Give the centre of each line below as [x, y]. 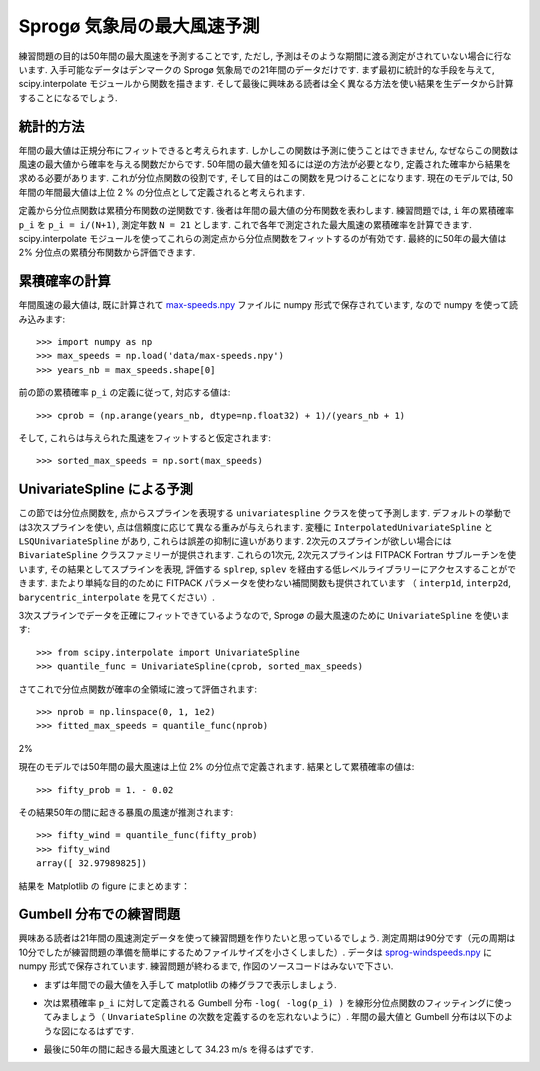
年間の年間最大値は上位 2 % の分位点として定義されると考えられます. [161, 192]
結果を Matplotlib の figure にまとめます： [104, 886]
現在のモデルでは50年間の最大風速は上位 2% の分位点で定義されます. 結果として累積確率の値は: [216, 767]
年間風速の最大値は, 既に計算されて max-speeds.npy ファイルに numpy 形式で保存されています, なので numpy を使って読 [268, 305]
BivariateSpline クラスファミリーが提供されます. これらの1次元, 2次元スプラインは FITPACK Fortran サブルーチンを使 [267, 555]
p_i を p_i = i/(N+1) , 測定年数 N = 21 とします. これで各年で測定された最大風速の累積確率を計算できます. [245, 224]
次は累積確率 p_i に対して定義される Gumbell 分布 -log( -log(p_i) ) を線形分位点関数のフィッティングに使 [273, 1002]
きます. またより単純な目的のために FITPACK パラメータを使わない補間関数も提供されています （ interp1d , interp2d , [265, 583]
